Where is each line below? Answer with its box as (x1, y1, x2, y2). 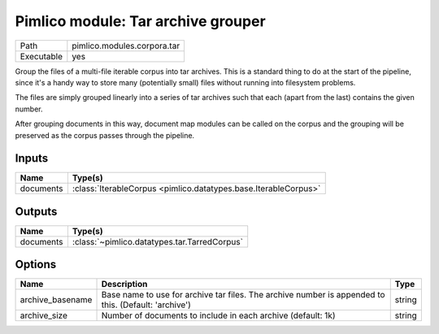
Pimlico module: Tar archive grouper (15, 12, 266, 30)
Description (101, 279, 148, 290)
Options (15, 258, 57, 271)
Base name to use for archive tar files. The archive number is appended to (101, 289, 385, 301)
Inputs (15, 151, 49, 166)
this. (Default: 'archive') (101, 299, 191, 310)
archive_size (20, 310, 68, 321)
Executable (20, 50, 63, 62)
